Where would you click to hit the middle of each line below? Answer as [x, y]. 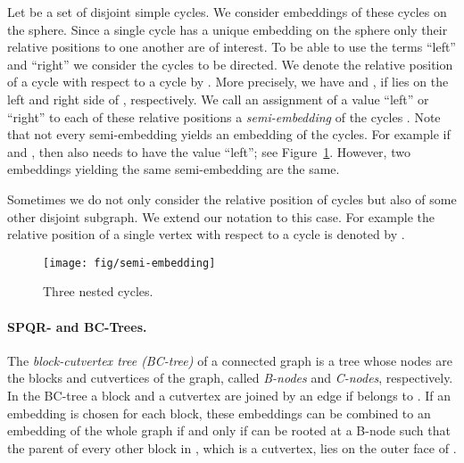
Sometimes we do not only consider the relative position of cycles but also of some [232, 198]
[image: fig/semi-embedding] [129, 263]
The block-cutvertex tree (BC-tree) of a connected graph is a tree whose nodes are [230, 360]
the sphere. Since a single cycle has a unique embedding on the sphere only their [228, 29]
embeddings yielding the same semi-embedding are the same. [174, 169]
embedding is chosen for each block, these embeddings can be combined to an [219, 413]
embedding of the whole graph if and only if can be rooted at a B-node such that [229, 430]
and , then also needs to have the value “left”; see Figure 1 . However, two [209, 151]
